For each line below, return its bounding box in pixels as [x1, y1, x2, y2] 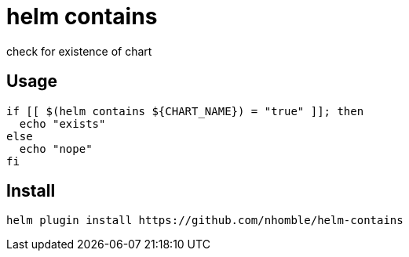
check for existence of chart [6, 44, 152, 58]
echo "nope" [19, 142, 93, 155]
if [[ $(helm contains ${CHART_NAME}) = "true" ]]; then [6, 104, 364, 118]
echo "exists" [19, 117, 106, 130]
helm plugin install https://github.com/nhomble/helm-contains [6, 214, 404, 227]
